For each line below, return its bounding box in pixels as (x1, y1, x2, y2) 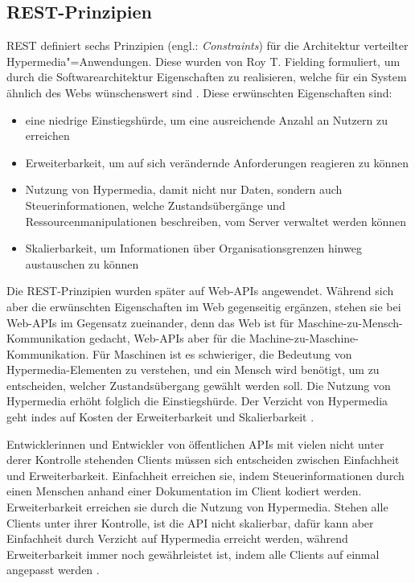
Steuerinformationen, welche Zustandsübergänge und (25, 196, 286, 213)
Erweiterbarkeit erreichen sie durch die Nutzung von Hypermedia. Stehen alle (6, 499, 388, 515)
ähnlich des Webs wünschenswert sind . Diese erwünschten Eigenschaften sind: (6, 84, 392, 101)
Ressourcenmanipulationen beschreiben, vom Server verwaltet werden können (25, 212, 406, 229)
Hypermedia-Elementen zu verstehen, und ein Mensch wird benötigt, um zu (6, 361, 380, 378)
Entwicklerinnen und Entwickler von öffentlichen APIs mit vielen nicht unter (6, 435, 384, 452)
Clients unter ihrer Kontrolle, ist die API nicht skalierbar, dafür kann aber (6, 514, 374, 531)
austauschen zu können (25, 255, 139, 272)
